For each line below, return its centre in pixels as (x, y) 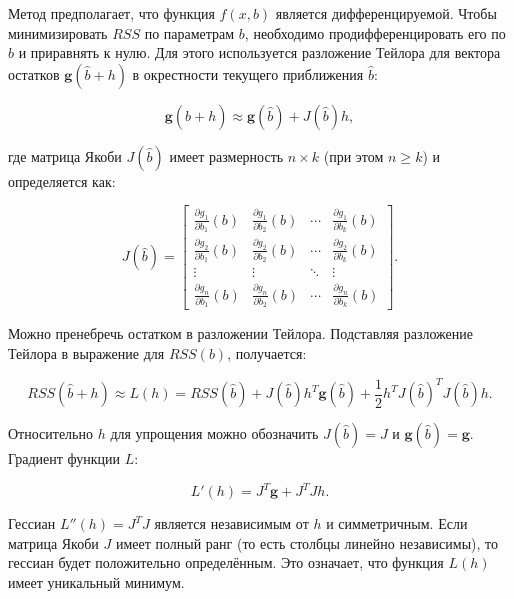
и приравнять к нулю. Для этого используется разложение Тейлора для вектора (259, 52)
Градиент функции (64, 458)
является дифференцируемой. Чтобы (386, 13)
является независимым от (231, 523)
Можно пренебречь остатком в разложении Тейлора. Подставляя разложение (240, 333)
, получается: (267, 353)
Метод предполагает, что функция (111, 13)
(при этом (353, 155)
